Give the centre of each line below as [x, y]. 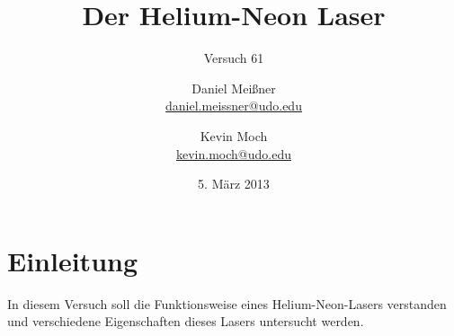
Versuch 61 [234, 58]
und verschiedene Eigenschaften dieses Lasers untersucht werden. [186, 321]
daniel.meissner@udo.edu [234, 106]
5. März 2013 [234, 184]
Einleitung [73, 260]
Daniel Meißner [234, 88]
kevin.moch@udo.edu [234, 153]
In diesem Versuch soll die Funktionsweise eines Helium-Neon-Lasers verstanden [227, 303]
